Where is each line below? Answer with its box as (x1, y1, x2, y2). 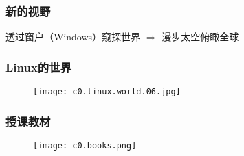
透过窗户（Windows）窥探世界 (5, 29, 141, 44)
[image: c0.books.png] (33, 140, 137, 151)
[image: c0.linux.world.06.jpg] (33, 87, 181, 97)
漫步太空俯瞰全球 (162, 29, 239, 44)
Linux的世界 (5, 58, 71, 75)
